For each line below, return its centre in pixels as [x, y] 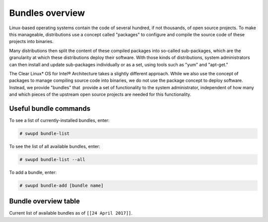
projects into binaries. [32, 42]
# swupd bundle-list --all [52, 159]
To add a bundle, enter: [33, 172]
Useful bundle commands [50, 108]
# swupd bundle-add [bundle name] [62, 185]
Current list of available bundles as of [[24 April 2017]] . [71, 213]
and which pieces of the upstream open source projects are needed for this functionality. [100, 95]
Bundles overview [47, 13]
